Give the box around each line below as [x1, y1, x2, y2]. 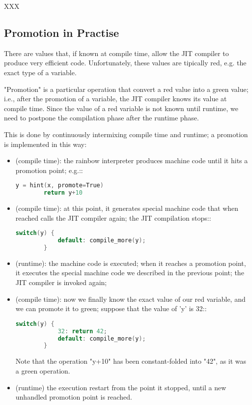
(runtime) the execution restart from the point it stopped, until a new [15, 382, 226, 392]
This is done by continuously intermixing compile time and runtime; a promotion [4, 129, 248, 139]
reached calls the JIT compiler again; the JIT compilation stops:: [15, 212, 211, 223]
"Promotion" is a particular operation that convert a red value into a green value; [4, 84, 249, 94]
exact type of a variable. [4, 67, 77, 77]
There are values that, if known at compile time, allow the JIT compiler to [4, 48, 229, 58]
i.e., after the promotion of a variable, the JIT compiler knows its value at [4, 93, 227, 104]
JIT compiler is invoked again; [15, 277, 107, 288]
